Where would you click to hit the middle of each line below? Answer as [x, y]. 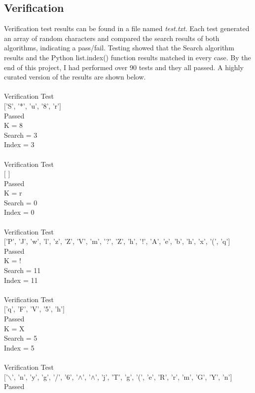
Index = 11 [21, 280]
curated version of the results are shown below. [75, 77]
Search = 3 [21, 135]
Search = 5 [21, 338]
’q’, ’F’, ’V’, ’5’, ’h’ [34, 309]
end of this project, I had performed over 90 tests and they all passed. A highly [124, 67]
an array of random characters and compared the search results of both [112, 38]
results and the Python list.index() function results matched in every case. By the [127, 57]
